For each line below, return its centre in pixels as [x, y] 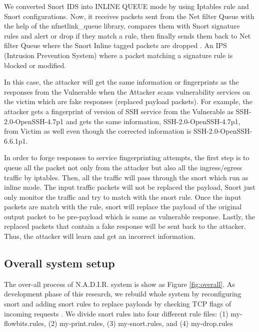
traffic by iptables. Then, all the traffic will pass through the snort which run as [126, 177]
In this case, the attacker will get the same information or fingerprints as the [121, 82]
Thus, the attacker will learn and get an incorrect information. [100, 236]
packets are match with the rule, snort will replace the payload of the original [123, 207]
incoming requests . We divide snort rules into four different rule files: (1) [116, 313]
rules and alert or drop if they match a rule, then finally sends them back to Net [127, 35]
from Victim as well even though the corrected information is [98, 131]
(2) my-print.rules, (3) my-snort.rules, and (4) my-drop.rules [141, 323]
